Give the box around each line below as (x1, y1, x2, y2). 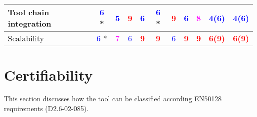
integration (8, 18, 51, 29)
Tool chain (8, 6, 49, 18)
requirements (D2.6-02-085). (4, 103, 89, 113)
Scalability (8, 32, 44, 44)
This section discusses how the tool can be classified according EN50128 (4, 93, 222, 104)
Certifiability (4, 65, 93, 85)
